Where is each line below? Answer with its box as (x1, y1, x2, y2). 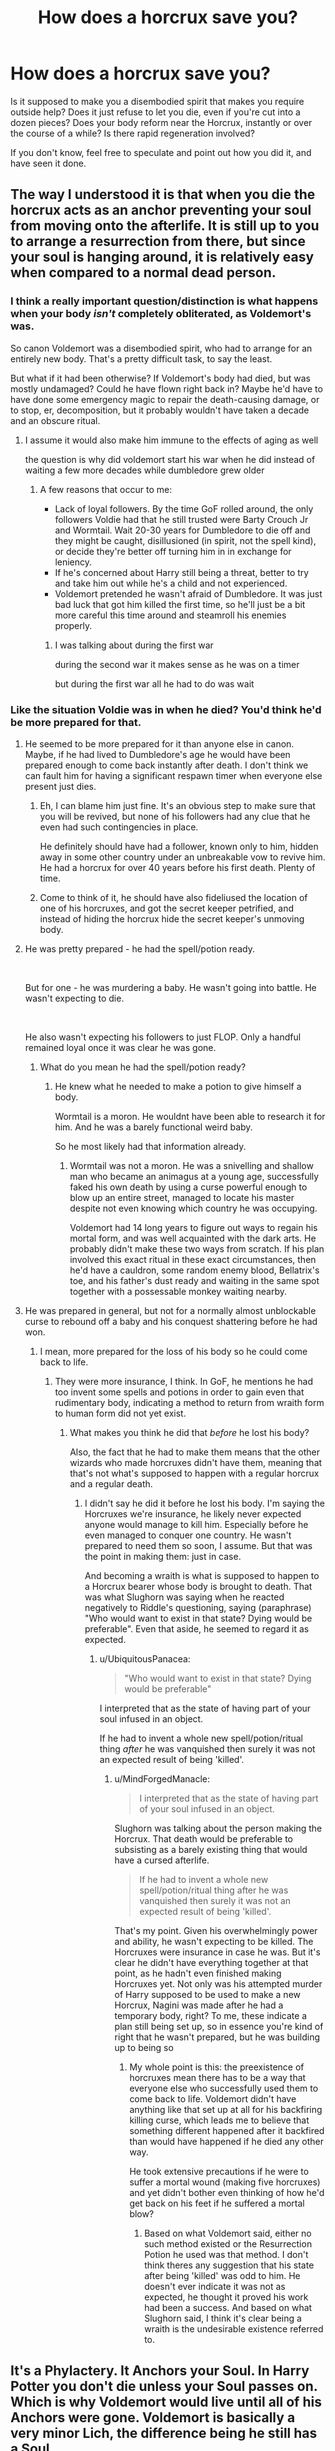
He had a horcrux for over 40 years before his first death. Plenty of (39, 861, 316, 873)
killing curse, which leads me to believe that (129, 2114, 310, 2126)
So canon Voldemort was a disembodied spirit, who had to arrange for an (10, 342, 313, 354)
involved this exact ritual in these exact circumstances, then (69, 1253, 317, 1265)
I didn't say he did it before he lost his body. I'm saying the (84, 1497, 326, 1509)
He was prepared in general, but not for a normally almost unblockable (24, 1304, 317, 1316)
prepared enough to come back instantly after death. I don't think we (24, 759, 309, 771)
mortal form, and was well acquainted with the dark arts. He (69, 1232, 317, 1244)
